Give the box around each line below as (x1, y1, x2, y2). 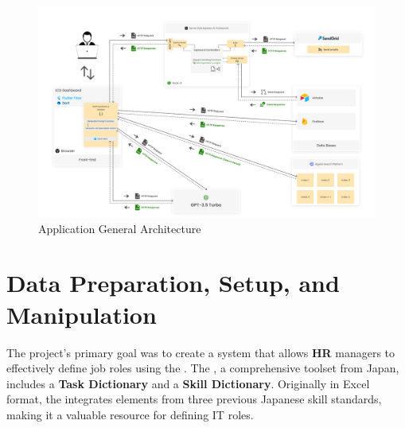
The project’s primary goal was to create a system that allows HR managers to (6, 344, 395, 360)
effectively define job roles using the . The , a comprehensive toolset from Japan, (6, 360, 399, 376)
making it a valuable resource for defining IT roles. (6, 406, 254, 422)
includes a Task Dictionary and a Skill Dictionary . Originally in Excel (6, 375, 370, 391)
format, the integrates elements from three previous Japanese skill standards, (6, 391, 382, 407)
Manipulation (6, 298, 157, 330)
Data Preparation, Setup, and (6, 267, 340, 299)
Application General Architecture (38, 220, 201, 236)
